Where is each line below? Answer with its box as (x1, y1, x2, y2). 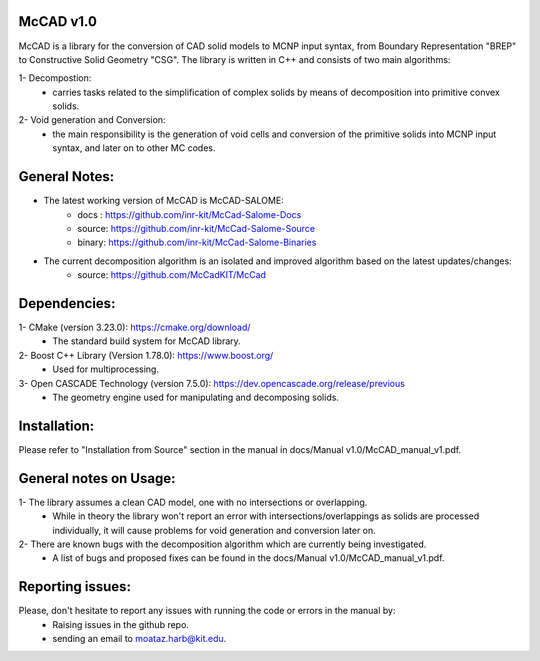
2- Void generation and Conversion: (18, 114, 166, 126)
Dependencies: (18, 295, 116, 312)
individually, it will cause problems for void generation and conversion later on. (52, 524, 377, 536)
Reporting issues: (18, 578, 132, 595)
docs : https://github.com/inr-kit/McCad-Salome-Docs (77, 208, 302, 220)
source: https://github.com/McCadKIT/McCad (77, 269, 267, 281)
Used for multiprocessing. (52, 363, 160, 375)
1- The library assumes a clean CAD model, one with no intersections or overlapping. (18, 496, 368, 508)
